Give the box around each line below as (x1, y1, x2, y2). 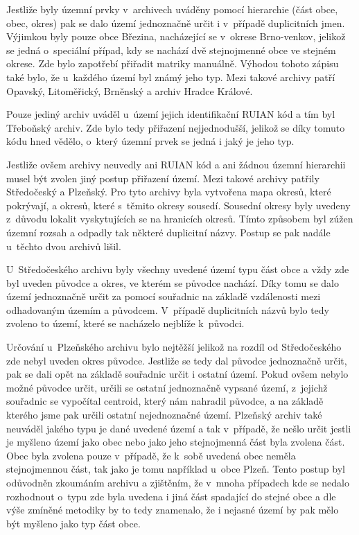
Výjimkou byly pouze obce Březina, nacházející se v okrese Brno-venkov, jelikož (6, 29, 346, 44)
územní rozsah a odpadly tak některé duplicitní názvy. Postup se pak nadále (6, 225, 331, 239)
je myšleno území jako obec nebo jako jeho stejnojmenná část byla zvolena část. (6, 435, 345, 449)
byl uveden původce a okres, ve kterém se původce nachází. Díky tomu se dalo (6, 275, 339, 290)
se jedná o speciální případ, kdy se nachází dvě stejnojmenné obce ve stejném (6, 42, 336, 57)
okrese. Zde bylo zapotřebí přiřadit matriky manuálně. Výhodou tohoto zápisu (6, 56, 339, 71)
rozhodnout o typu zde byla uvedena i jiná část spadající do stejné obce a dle (6, 489, 336, 503)
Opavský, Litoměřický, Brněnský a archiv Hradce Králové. (6, 83, 253, 98)
